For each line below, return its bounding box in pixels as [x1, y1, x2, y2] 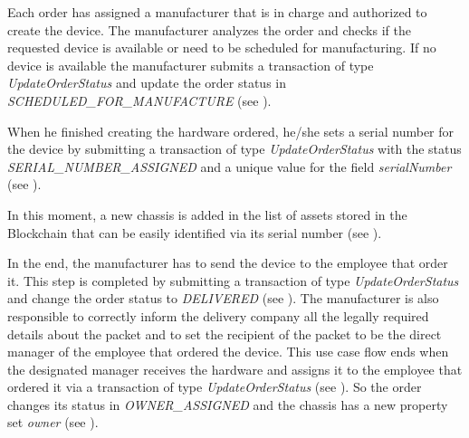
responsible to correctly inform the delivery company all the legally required [7, 306, 429, 325]
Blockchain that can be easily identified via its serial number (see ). [7, 223, 382, 242]
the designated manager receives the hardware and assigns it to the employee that [7, 359, 463, 378]
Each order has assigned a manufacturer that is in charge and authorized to [7, 3, 427, 21]
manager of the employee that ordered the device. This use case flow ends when [7, 342, 449, 361]
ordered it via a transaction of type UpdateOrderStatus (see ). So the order [7, 377, 422, 396]
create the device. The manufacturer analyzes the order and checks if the [7, 20, 411, 39]
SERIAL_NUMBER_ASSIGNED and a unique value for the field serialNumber [7, 157, 452, 176]
